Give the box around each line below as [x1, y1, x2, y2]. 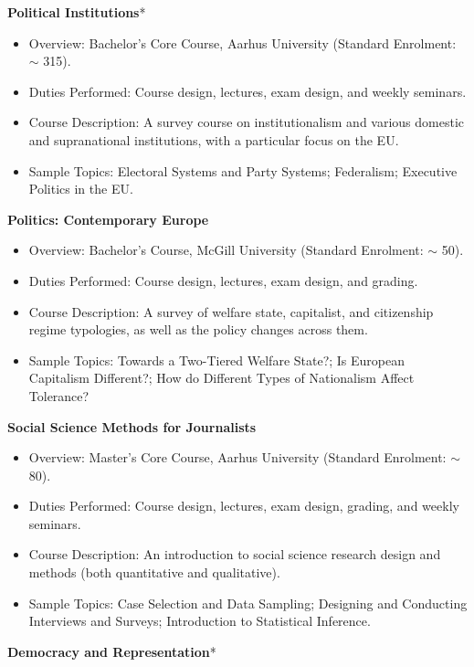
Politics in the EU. [28, 179, 133, 198]
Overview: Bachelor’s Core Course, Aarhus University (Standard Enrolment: [28, 33, 457, 52]
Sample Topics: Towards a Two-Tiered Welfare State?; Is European [28, 350, 406, 369]
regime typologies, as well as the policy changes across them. [28, 320, 368, 339]
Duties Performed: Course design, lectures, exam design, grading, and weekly [28, 496, 459, 515]
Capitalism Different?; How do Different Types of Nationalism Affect [28, 368, 415, 387]
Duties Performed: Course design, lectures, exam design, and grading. [28, 270, 418, 290]
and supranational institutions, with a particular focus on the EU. [28, 130, 399, 149]
